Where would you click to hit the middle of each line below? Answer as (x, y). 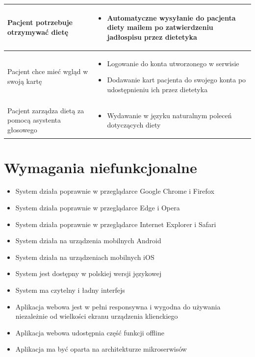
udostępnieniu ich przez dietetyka (157, 89)
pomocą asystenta (34, 120)
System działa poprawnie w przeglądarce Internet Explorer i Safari (116, 224)
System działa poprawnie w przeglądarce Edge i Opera (98, 207)
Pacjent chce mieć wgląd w (48, 71)
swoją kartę (25, 81)
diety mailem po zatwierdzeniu (160, 27)
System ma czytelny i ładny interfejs (70, 290)
